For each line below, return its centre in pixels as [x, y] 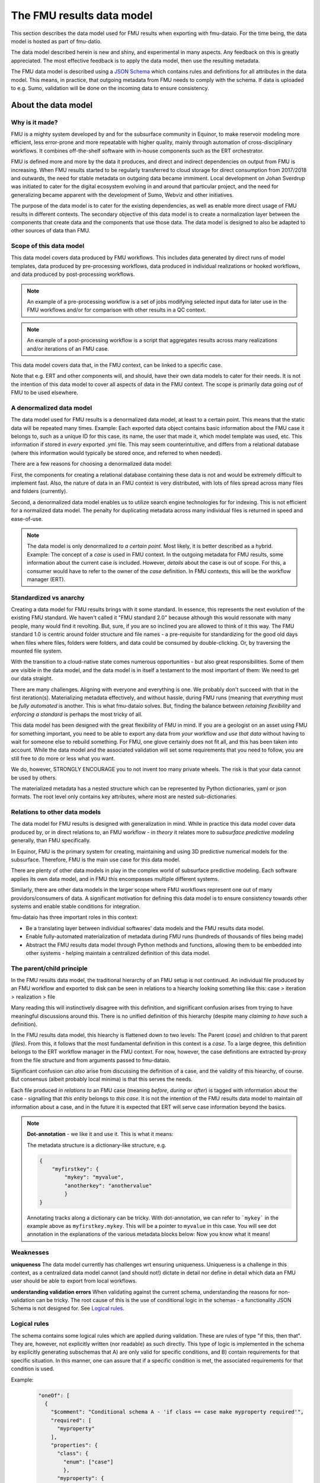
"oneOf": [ [54, 1395]
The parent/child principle [49, 968]
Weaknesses [30, 1253]
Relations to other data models [56, 812]
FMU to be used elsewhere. [45, 393]
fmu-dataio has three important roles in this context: [75, 917]
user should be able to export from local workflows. [74, 1281]
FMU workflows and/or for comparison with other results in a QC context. [117, 310]
